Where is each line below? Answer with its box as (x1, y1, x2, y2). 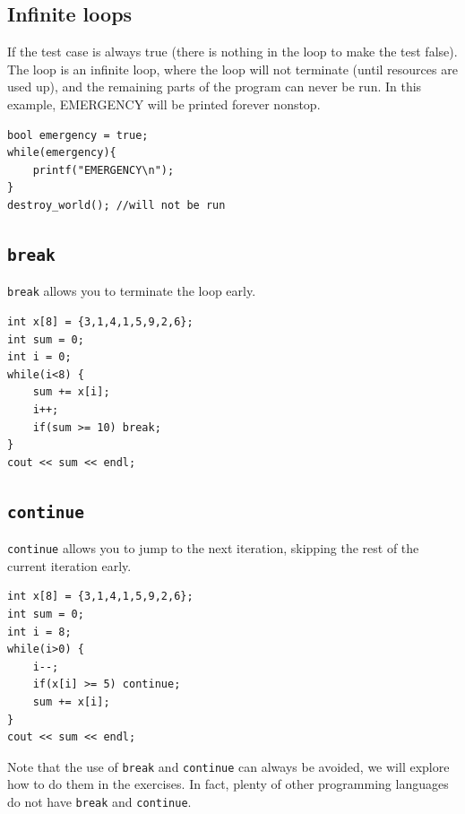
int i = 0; (7, 351, 72, 364)
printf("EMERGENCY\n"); (32, 163, 175, 177)
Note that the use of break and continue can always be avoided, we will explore (7, 757, 450, 775)
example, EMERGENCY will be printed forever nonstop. (7, 94, 321, 113)
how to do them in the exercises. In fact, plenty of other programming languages (7, 775, 449, 793)
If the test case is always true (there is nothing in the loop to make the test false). (7, 42, 458, 61)
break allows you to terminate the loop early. (7, 281, 256, 300)
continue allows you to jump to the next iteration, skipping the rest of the (7, 539, 419, 558)
